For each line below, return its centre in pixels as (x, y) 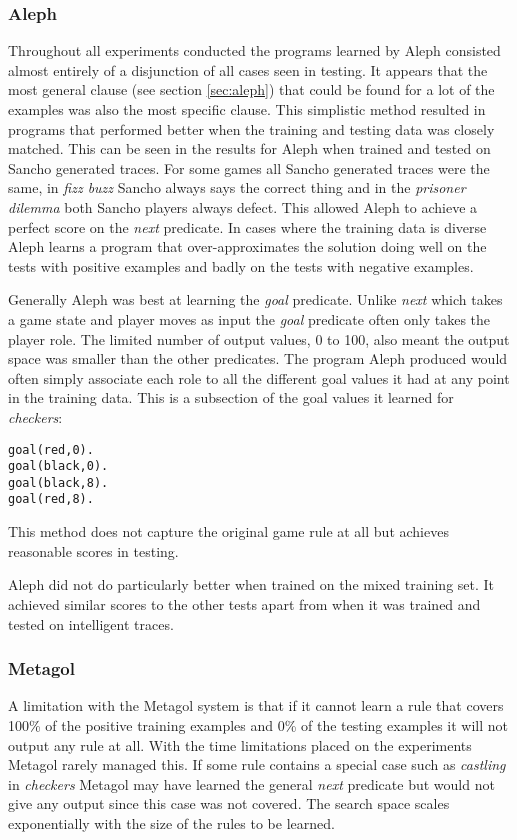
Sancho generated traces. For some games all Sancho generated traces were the (249, 167)
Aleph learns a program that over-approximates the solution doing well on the (247, 246)
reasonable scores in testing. (93, 550)
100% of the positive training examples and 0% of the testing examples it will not (258, 724)
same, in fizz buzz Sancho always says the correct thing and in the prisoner (237, 187)
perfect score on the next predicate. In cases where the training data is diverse (247, 226)
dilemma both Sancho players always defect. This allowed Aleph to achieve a (243, 206)
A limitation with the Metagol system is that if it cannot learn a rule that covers (256, 705)
